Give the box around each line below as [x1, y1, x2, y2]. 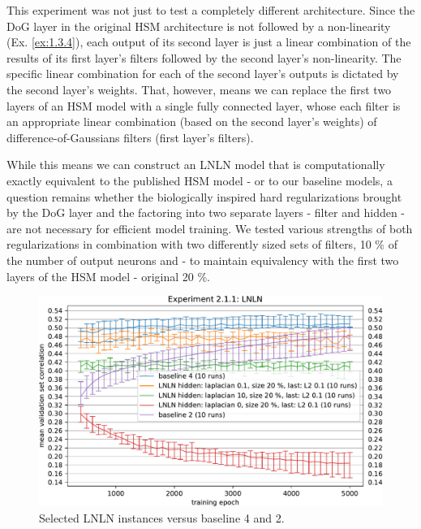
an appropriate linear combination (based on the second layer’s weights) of [6, 113, 377, 130]
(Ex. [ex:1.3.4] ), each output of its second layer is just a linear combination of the [6, 33, 411, 50]
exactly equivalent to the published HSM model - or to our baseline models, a [6, 171, 393, 189]
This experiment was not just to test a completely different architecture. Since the [6, 2, 415, 18]
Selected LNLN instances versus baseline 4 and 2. [39, 509, 285, 526]
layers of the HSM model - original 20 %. [6, 267, 210, 284]
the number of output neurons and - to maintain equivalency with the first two [6, 251, 399, 268]
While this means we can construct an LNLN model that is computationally [6, 156, 385, 173]
